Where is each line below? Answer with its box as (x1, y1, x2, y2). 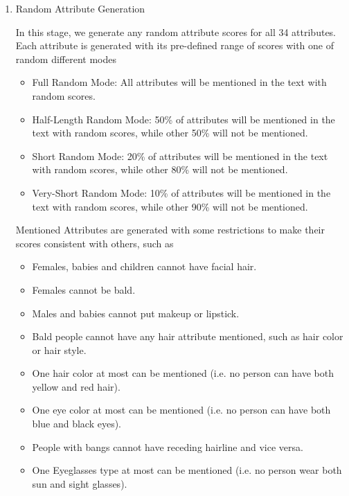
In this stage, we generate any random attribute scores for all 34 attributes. (15, 24, 337, 39)
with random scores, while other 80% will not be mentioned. (32, 162, 288, 177)
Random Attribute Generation (15, 1, 145, 15)
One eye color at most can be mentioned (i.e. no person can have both (32, 402, 331, 417)
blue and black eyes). (32, 416, 122, 431)
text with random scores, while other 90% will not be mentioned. (32, 199, 308, 213)
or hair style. (32, 342, 87, 357)
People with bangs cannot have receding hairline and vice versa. (32, 439, 303, 454)
